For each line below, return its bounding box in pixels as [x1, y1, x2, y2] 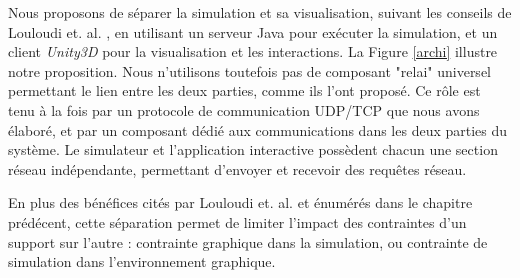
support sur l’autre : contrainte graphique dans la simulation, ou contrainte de [8, 231, 488, 252]
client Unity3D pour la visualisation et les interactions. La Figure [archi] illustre [8, 41, 498, 62]
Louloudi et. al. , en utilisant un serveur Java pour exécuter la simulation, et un [8, 21, 498, 42]
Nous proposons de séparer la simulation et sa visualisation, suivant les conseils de [8, 2, 512, 22]
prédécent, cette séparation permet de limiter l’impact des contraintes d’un [8, 211, 467, 232]
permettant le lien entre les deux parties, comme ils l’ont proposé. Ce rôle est [8, 80, 481, 101]
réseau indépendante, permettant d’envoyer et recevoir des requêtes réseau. [8, 158, 467, 179]
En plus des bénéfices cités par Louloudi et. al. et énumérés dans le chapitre [8, 192, 473, 213]
